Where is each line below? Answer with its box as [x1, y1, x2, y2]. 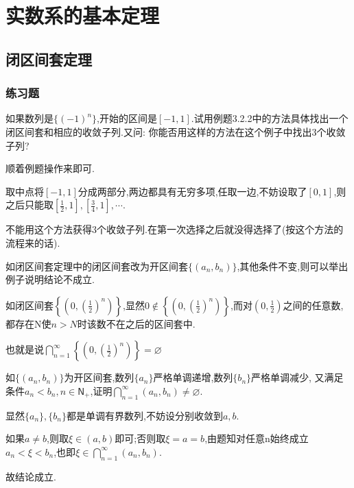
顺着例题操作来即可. [5, 161, 95, 175]
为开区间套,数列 [64, 370, 134, 385]
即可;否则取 [115, 431, 166, 446]
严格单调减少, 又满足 [251, 370, 344, 385]
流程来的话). [5, 235, 60, 249]
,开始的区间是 [97, 111, 157, 125]
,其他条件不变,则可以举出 [237, 258, 349, 273]
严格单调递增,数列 [153, 370, 233, 385]
